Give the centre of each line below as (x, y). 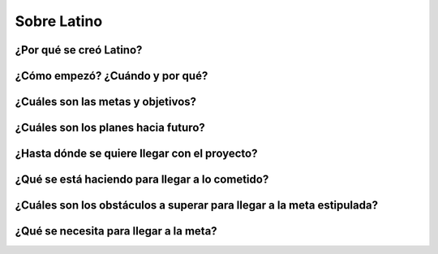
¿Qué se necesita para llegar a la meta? (116, 231)
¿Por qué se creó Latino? (79, 50)
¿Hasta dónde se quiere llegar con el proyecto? (136, 154)
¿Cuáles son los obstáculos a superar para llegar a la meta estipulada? (197, 206)
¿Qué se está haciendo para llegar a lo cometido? (142, 180)
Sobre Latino (59, 21)
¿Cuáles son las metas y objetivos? (106, 102)
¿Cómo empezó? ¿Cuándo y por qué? (112, 76)
